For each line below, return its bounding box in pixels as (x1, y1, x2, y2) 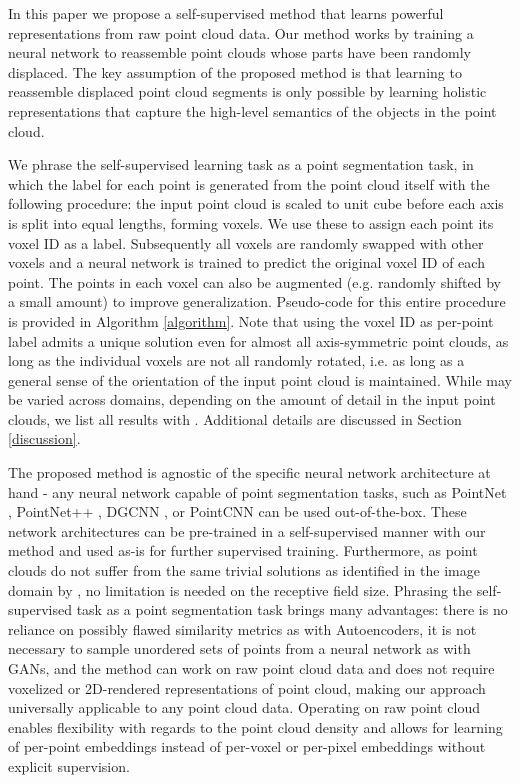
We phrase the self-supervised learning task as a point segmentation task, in (8, 154, 474, 175)
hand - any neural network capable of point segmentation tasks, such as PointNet (8, 481, 507, 502)
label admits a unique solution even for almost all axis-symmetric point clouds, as (8, 330, 509, 351)
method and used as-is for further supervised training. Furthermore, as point (8, 540, 478, 561)
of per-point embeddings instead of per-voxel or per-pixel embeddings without (8, 736, 486, 757)
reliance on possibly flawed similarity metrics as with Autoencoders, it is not (8, 618, 477, 639)
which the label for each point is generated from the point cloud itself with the (8, 173, 490, 194)
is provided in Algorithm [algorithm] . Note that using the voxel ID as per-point (8, 310, 494, 331)
